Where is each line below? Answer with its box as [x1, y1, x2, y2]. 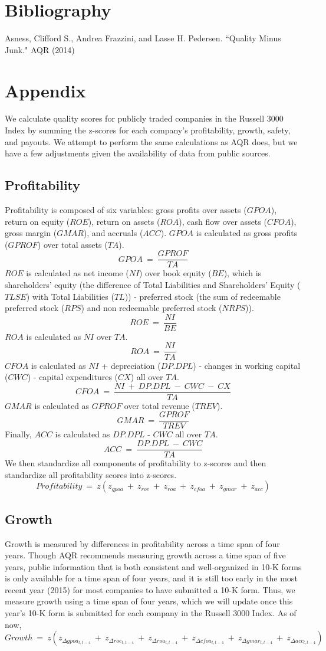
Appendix [5, 78, 86, 102]
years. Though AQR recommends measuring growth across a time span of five [5, 549, 286, 561]
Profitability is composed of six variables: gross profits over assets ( [5, 204, 247, 216]
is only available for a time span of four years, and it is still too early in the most [5, 572, 298, 584]
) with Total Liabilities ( [26, 290, 114, 302]
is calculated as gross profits [196, 227, 298, 239]
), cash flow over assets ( [179, 215, 267, 227]
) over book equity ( [139, 267, 212, 279]
